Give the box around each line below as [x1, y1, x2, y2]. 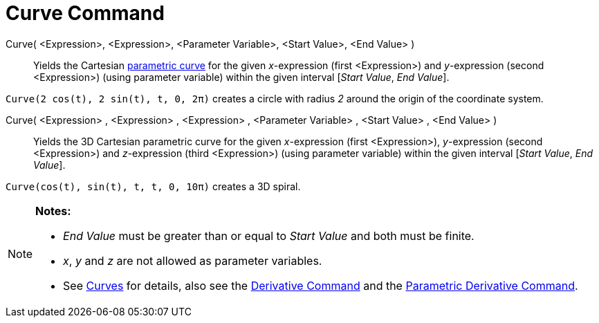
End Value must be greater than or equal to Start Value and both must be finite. [63, 228, 474, 243]
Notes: [35, 203, 71, 218]
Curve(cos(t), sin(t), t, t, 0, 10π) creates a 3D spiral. [6, 180, 301, 192]
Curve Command [6, 1, 165, 25]
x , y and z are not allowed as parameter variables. [63, 253, 322, 268]
